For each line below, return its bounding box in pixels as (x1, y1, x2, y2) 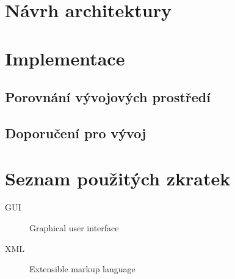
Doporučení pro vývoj (5, 123, 146, 142)
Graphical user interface (29, 221, 119, 234)
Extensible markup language (29, 262, 136, 275)
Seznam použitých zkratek (5, 165, 231, 190)
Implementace (5, 45, 125, 70)
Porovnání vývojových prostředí (5, 87, 211, 106)
